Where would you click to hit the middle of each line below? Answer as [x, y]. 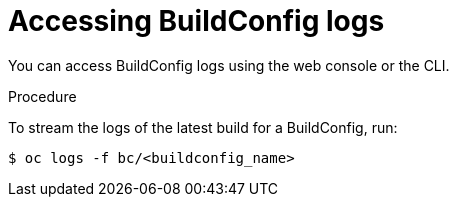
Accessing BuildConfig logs [196, 21]
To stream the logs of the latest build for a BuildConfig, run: [203, 127]
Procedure [42, 96]
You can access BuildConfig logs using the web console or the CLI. [229, 65]
